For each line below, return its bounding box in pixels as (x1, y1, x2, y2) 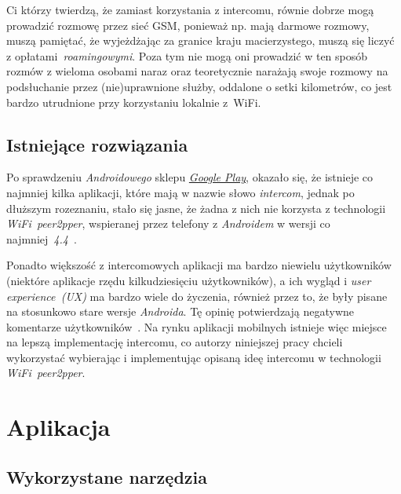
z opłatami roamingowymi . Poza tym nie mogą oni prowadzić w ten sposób (6, 47, 368, 64)
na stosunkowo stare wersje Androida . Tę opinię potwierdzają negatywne (6, 303, 355, 320)
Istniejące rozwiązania (6, 132, 188, 156)
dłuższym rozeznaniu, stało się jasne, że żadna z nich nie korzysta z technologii (6, 199, 386, 216)
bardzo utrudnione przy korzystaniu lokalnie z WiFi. (6, 93, 261, 110)
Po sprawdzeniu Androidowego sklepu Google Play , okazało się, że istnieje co (6, 169, 374, 185)
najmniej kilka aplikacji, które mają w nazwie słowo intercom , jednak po (6, 184, 355, 200)
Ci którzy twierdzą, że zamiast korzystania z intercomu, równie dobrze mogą (6, 2, 374, 17)
